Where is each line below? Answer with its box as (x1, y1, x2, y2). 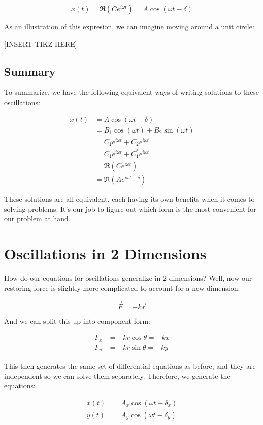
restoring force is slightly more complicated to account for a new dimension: (4, 282, 240, 293)
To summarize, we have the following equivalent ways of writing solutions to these (4, 87, 259, 97)
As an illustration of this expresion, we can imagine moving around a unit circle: (4, 21, 254, 31)
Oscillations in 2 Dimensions (4, 243, 207, 264)
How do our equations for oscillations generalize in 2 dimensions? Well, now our (4, 273, 252, 283)
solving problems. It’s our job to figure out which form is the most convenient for (4, 203, 256, 214)
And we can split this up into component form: (4, 315, 150, 326)
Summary (4, 63, 56, 79)
